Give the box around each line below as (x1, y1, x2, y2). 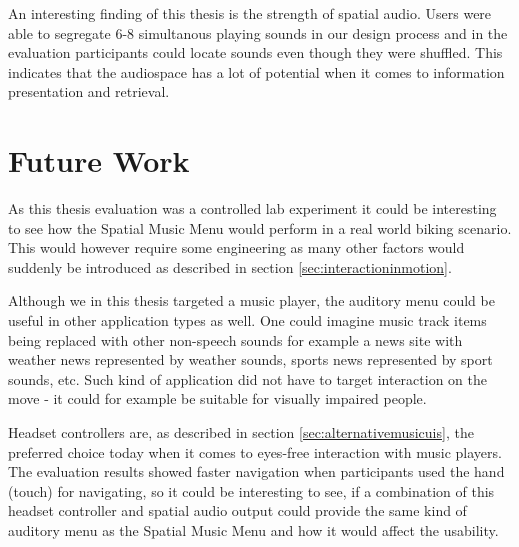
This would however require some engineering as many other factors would (8, 237, 465, 258)
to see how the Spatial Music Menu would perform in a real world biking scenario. (8, 217, 512, 238)
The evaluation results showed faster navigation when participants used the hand (8, 461, 505, 482)
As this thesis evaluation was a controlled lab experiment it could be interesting (8, 198, 497, 219)
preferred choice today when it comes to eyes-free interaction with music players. (8, 441, 502, 462)
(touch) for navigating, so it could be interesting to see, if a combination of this (8, 480, 495, 501)
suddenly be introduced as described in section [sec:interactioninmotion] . (8, 256, 452, 277)
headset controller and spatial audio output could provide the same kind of (8, 500, 467, 521)
